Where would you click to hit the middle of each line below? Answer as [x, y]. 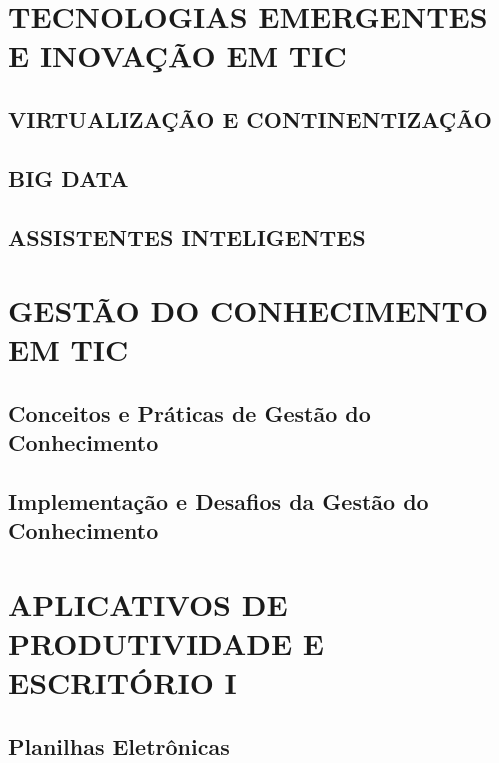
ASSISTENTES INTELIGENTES [187, 236]
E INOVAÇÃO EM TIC [177, 55]
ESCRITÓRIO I [122, 682]
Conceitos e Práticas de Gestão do [189, 412]
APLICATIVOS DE [148, 604]
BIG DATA [68, 177]
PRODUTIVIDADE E [166, 643]
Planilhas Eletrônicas [119, 745]
